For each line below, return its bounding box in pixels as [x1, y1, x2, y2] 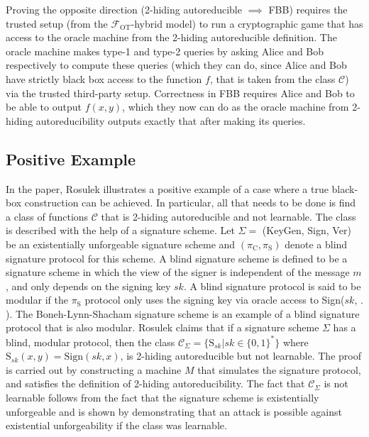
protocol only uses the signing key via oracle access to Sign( [84, 292, 345, 307]
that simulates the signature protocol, [197, 362, 361, 377]
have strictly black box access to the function [6, 71, 202, 86]
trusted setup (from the [6, 16, 108, 31]
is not [324, 376, 348, 391]
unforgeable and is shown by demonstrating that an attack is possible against [6, 404, 342, 419]
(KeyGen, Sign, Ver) [262, 223, 351, 238]
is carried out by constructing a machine [6, 362, 182, 377]
